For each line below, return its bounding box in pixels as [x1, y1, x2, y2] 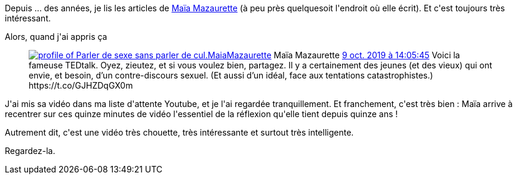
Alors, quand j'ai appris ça [5, 32, 107, 42]
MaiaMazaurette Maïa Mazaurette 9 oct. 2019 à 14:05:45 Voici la [208, 50, 460, 60]
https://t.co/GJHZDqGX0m [29, 80, 133, 90]
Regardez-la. [5, 146, 56, 156]
